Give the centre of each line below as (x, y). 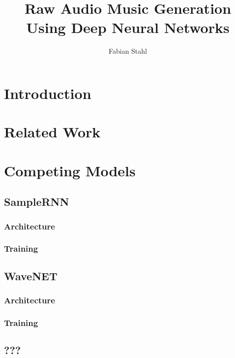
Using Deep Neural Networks (128, 27)
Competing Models (70, 170)
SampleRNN (37, 202)
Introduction (48, 93)
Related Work (52, 132)
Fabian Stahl (128, 51)
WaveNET (31, 276)
